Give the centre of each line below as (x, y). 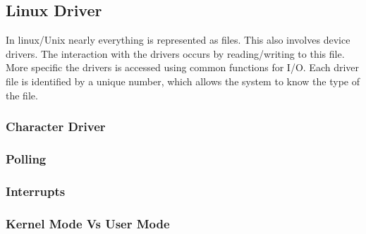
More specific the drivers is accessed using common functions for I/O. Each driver (183, 67)
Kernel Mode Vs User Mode (88, 223)
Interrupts (36, 191)
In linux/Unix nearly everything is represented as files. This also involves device (178, 40)
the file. (22, 95)
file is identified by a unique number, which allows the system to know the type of (183, 81)
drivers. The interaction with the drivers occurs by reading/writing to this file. (175, 53)
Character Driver (56, 127)
